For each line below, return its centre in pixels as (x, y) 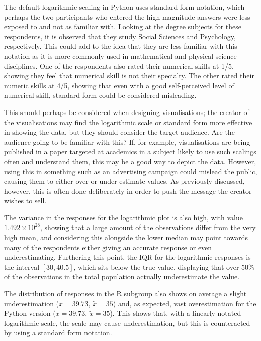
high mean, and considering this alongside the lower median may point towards (126, 237)
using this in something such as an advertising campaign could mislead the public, (131, 171)
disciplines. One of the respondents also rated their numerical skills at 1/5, (119, 66)
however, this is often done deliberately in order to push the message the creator (128, 191)
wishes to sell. (25, 201)
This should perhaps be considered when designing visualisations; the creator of (127, 112)
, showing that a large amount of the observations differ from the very (148, 227)
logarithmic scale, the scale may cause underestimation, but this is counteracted (127, 323)
